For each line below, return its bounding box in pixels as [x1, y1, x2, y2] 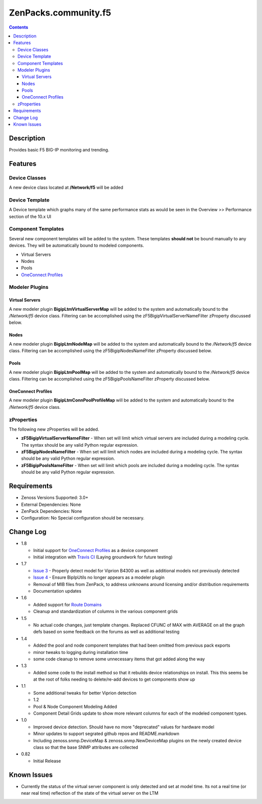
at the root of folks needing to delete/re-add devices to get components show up [33, 676, 195, 682]
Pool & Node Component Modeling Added [33, 703, 117, 709]
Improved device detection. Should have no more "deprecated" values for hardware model [33, 724, 214, 730]
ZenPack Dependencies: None [21, 508, 82, 514]
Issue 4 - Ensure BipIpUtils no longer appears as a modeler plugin [33, 574, 165, 580]
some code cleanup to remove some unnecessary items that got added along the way [33, 656, 205, 662]
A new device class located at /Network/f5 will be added [9, 184, 124, 190]
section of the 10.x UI [9, 214, 51, 219]
